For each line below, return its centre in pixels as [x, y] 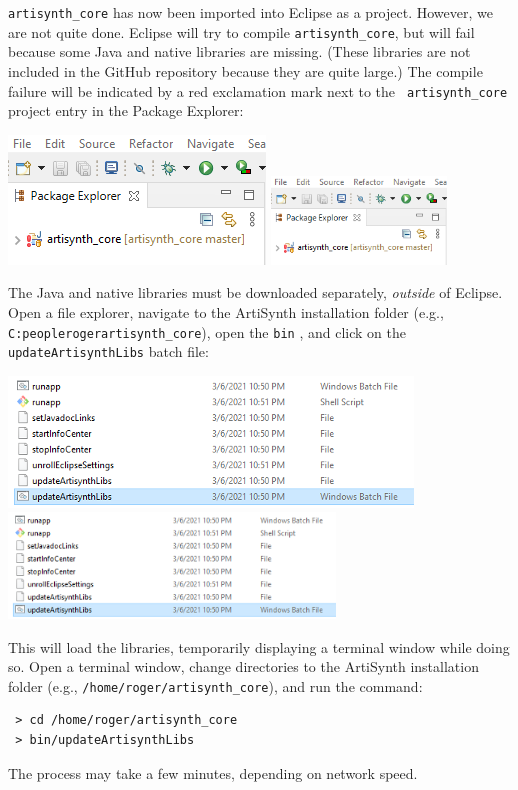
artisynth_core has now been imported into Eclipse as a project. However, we [250, 12]
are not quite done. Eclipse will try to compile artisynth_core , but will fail [241, 31]
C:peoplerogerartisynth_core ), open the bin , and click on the [207, 331]
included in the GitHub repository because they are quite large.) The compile [245, 70]
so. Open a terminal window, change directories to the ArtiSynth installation [243, 666]
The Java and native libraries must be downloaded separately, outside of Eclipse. [255, 292]
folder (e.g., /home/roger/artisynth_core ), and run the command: [215, 685]
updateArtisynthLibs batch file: [108, 351]
